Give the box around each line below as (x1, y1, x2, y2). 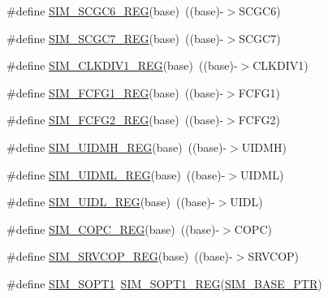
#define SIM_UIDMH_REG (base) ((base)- (6, 138, 227, 155)
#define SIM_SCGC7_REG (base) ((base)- (6, 29, 224, 46)
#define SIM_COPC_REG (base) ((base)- (6, 220, 220, 237)
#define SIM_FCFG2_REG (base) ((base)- (6, 111, 224, 128)
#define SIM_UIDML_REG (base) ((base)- (6, 166, 226, 183)
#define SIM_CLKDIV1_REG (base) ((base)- (6, 57, 238, 74)
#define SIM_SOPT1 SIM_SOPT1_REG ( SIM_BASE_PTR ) (6, 274, 322, 292)
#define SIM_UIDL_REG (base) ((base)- (6, 193, 215, 210)
